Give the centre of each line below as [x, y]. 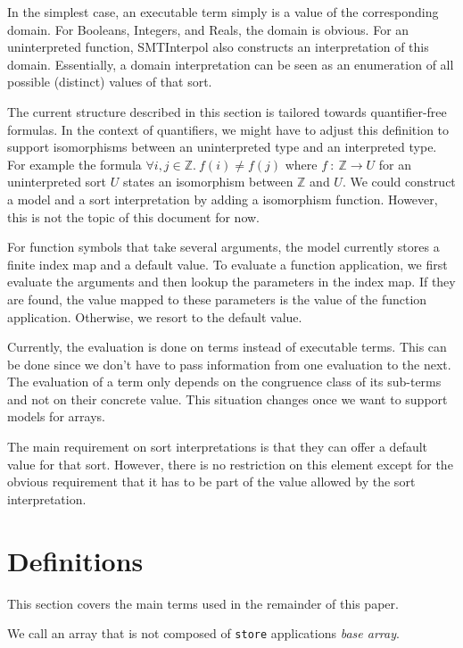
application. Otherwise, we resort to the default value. [155, 316]
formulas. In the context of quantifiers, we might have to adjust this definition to [228, 129]
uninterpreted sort [57, 182]
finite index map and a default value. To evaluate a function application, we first [227, 264]
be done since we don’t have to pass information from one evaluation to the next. [229, 364]
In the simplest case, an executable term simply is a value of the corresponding [223, 12]
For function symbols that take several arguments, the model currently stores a [223, 247]
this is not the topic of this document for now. [133, 216]
